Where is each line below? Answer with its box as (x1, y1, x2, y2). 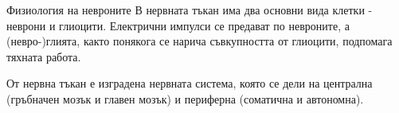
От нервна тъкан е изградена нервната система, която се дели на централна (6, 75, 373, 92)
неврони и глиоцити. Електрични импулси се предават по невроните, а (6, 17, 350, 33)
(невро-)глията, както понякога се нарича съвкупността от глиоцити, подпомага (6, 33, 393, 49)
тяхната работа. (6, 48, 81, 64)
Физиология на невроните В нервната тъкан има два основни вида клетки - (6, 2, 373, 18)
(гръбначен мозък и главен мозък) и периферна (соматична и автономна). (6, 90, 364, 107)
